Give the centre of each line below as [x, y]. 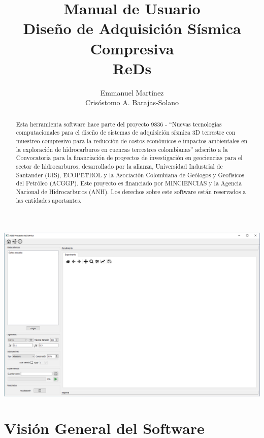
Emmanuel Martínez [132, 92]
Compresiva [132, 48]
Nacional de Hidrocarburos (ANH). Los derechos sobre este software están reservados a [131, 191]
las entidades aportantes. [49, 200]
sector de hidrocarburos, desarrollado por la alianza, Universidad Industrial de [119, 166]
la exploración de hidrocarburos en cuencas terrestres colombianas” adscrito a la [122, 149]
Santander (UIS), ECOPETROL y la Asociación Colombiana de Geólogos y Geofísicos [130, 175]
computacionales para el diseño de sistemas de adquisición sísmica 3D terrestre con [126, 132]
